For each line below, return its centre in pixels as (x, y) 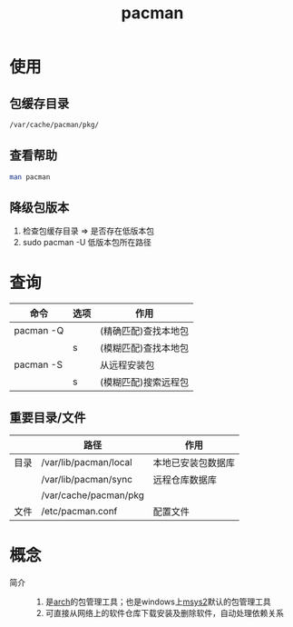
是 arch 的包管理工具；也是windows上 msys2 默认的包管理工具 (158, 602)
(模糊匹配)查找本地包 (144, 348)
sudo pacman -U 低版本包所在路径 (87, 243)
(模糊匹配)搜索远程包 (144, 383)
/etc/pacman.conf (79, 512)
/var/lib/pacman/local (87, 463)
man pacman (30, 177)
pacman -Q (39, 331)
